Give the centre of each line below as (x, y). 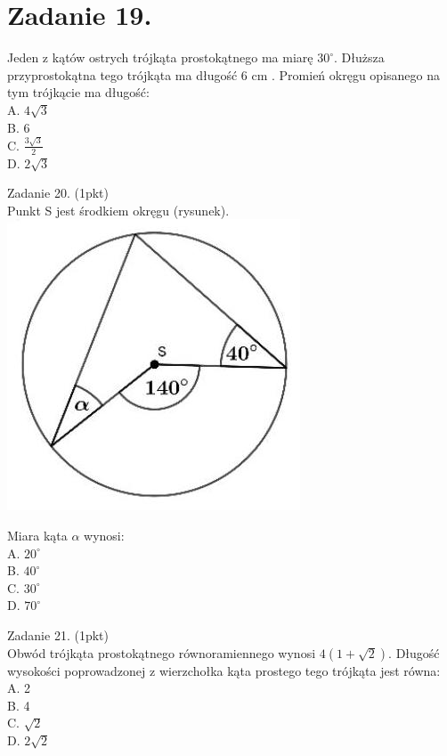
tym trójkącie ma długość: (78, 92)
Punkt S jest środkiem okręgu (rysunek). (118, 210)
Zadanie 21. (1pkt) (58, 634)
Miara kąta (37, 535)
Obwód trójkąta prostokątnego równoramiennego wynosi (162, 652)
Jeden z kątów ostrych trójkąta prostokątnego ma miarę (160, 57)
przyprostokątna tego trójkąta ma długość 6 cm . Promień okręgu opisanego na (223, 74)
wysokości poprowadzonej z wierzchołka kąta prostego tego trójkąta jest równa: (224, 670)
